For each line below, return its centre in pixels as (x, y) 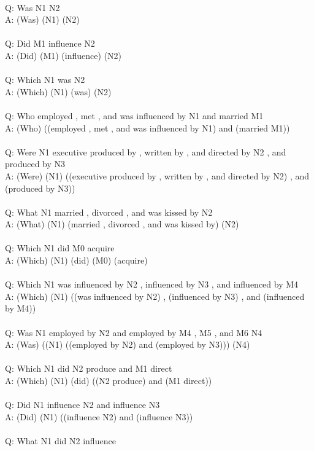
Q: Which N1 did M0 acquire (60, 248)
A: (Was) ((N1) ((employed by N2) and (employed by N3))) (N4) (128, 344)
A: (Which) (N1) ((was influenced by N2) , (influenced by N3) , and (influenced (155, 296)
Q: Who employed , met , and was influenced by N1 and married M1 (134, 115)
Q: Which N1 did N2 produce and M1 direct (89, 368)
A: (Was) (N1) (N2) (42, 19)
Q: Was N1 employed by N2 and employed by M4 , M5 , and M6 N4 (134, 332)
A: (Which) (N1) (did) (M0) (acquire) (76, 260)
